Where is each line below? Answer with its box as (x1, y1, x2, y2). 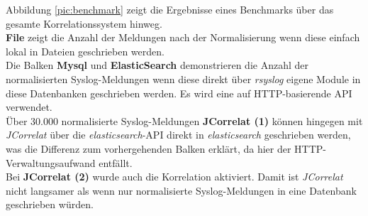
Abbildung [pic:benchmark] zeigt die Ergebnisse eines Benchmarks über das (6, 2, 334, 16)
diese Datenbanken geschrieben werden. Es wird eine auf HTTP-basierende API (6, 85, 352, 100)
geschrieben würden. (6, 197, 94, 212)
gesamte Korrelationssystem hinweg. (6, 16, 162, 31)
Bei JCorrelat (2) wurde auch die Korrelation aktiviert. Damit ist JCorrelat (6, 169, 343, 184)
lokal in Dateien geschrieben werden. (6, 43, 165, 58)
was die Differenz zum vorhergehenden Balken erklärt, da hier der (6, 141, 291, 156)
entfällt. (99, 155, 133, 170)
